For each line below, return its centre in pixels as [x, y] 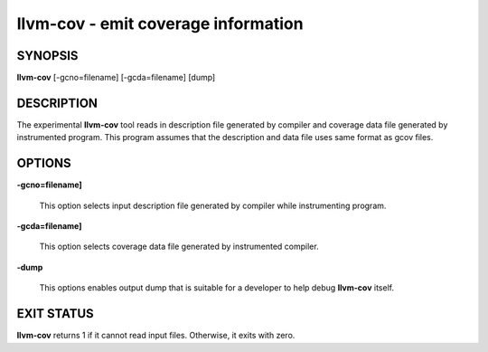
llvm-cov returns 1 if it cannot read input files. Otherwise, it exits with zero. [156, 336]
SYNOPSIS [47, 56]
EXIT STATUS [55, 314]
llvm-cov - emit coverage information [160, 24]
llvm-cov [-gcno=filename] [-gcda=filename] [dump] [116, 78]
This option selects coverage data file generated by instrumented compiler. [179, 247]
